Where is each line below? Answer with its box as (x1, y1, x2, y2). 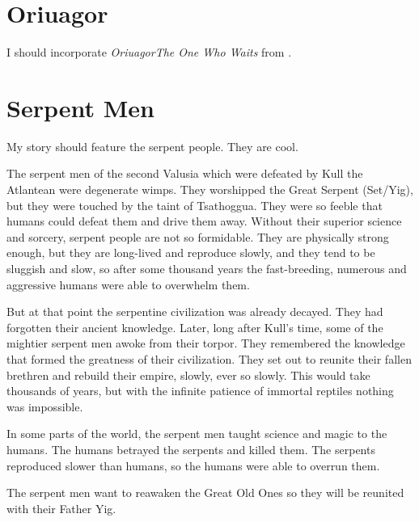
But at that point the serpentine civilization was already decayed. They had (6, 303, 383, 320)
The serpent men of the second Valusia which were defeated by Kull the (6, 165, 363, 182)
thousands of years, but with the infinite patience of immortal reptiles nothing (6, 382, 394, 399)
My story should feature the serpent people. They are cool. (6, 137, 298, 154)
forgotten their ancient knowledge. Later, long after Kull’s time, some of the (6, 318, 383, 335)
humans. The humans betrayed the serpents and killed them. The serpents (6, 440, 375, 457)
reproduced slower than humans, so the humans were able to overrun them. (6, 457, 380, 474)
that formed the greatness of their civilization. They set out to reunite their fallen (6, 350, 412, 367)
